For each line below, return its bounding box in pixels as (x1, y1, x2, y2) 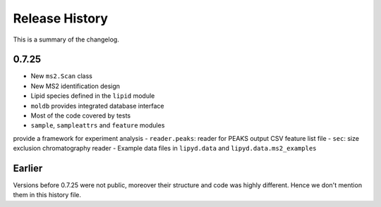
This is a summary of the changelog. (13, 35, 119, 44)
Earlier (13, 163, 43, 174)
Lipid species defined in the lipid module (30, 92, 155, 100)
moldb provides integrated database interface (30, 101, 164, 110)
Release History (13, 11, 109, 26)
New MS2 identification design (30, 82, 120, 90)
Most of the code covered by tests (30, 111, 131, 120)
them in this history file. (13, 191, 81, 199)
